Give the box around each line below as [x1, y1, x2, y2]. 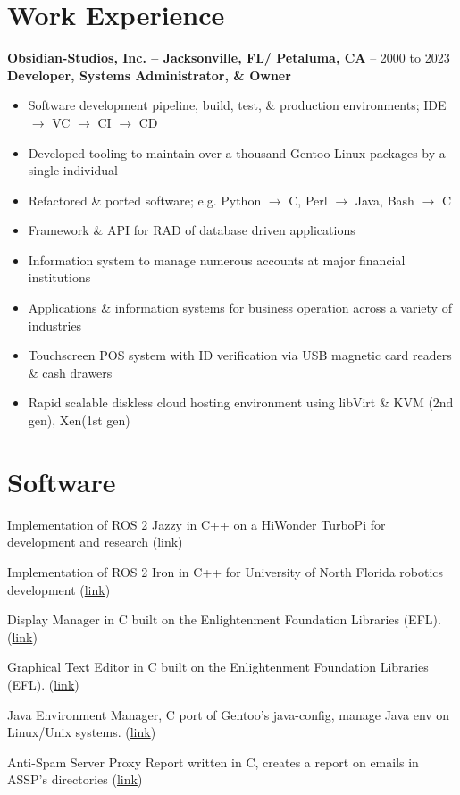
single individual [28, 161, 118, 180]
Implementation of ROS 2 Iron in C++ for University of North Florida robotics [7, 562, 444, 581]
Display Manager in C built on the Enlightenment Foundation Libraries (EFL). [7, 610, 441, 629]
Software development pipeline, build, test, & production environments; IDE [28, 96, 447, 114]
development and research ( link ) [7, 532, 183, 551]
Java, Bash [355, 190, 414, 209]
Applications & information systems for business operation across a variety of [28, 298, 452, 317]
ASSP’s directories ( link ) [7, 770, 143, 789]
